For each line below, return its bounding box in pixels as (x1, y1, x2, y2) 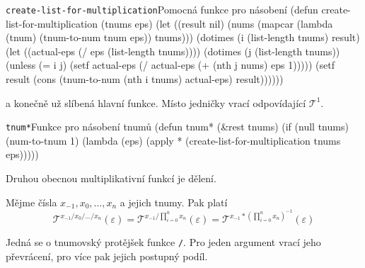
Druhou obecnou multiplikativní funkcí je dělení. (6, 171, 216, 186)
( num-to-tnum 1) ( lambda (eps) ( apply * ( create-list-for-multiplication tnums (6, 133, 341, 147)
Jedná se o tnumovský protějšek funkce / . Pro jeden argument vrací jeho (6, 235, 321, 250)
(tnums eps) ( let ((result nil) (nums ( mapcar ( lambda (100, 16, 333, 30)
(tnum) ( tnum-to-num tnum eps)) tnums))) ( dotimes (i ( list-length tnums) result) (6, 30, 360, 45)
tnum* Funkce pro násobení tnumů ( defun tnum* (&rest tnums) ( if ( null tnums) (6, 119, 349, 134)
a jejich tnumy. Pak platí (120, 194, 228, 209)
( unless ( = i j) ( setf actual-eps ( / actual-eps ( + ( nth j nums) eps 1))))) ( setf (6, 57, 335, 72)
